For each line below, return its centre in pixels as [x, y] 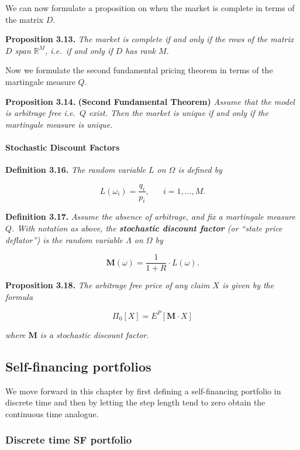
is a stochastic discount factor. [94, 334]
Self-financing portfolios [78, 366]
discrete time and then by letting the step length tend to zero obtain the [135, 402]
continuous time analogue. [52, 413]
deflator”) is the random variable [64, 239]
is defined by [200, 170]
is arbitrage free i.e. [40, 113]
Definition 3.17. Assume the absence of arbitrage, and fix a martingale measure [150, 217]
